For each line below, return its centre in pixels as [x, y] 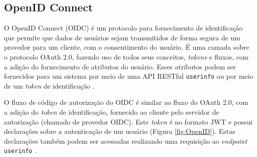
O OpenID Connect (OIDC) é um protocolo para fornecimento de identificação [124, 28]
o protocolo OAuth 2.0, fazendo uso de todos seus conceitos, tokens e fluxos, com [126, 56]
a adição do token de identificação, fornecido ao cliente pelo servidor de [112, 112]
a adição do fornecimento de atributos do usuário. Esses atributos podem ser [120, 66]
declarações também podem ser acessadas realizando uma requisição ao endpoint [126, 141]
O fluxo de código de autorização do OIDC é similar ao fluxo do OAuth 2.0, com [126, 102]
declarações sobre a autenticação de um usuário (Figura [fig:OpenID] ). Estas [120, 131]
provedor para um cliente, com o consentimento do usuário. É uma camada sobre [127, 47]
